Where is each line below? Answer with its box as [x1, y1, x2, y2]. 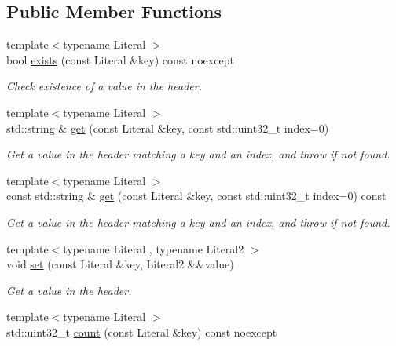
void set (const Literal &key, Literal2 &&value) [6, 256, 234, 272]
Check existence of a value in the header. [6, 78, 202, 94]
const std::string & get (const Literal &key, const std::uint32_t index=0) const [6, 188, 387, 204]
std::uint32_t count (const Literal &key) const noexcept [6, 323, 277, 340]
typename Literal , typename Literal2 [63, 240, 244, 257]
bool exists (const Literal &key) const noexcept [6, 51, 234, 67]
